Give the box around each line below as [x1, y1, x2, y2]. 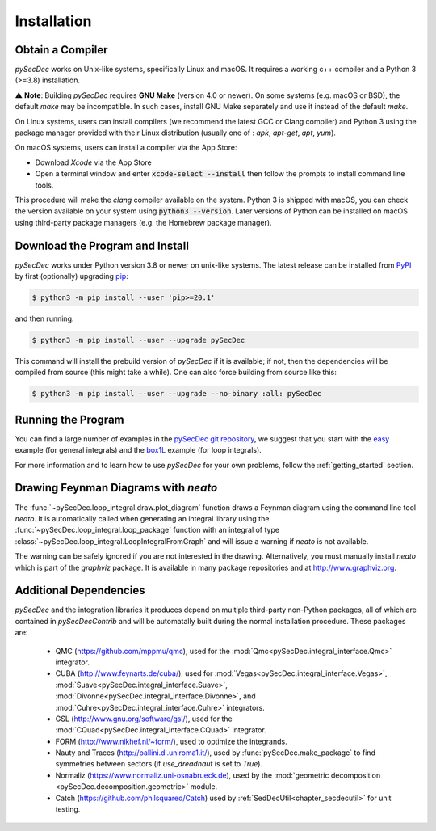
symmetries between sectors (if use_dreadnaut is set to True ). [55, 759, 262, 769]
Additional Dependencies [15, 584, 145, 597]
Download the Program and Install [15, 238, 190, 252]
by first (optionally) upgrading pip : [15, 272, 128, 281]
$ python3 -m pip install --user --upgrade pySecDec [31, 335, 245, 344]
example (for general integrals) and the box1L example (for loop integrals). [15, 445, 262, 455]
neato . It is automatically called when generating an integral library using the [15, 513, 270, 523]
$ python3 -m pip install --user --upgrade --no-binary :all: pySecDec [31, 389, 322, 399]
